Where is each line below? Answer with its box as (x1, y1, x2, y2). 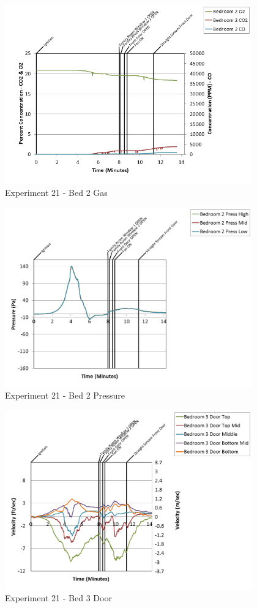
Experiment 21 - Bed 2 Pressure (5, 389, 125, 402)
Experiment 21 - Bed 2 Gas (5, 186, 108, 199)
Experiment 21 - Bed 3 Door (5, 591, 112, 604)
